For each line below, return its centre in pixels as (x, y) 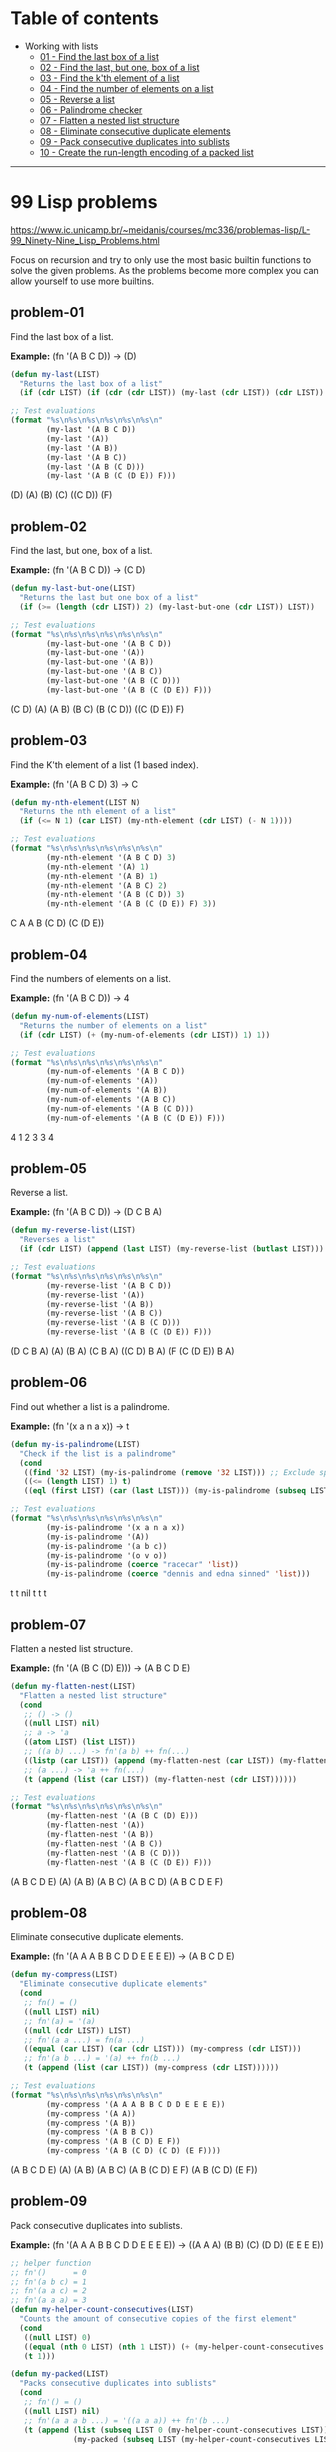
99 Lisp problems (84, 202)
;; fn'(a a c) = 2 (48, 2291)
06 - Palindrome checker (91, 109)
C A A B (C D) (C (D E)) (57, 923)
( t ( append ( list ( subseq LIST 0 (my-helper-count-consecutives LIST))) (178, 2430)
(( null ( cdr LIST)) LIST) (77, 2030)
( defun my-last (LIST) (55, 374)
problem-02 (48, 526)
